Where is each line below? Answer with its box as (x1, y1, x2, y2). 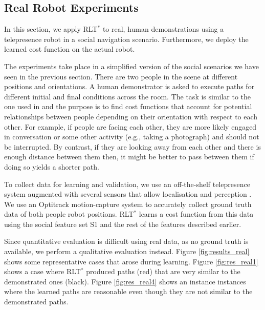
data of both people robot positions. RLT (4, 209, 134, 219)
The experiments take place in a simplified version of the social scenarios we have (4, 60, 259, 71)
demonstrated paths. (4, 296, 69, 307)
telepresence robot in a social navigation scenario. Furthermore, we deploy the (4, 33, 249, 44)
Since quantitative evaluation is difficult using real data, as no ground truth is (4, 236, 249, 246)
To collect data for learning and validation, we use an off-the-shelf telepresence (4, 178, 250, 189)
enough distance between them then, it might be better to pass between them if (4, 151, 254, 162)
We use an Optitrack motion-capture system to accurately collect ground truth (4, 198, 252, 209)
